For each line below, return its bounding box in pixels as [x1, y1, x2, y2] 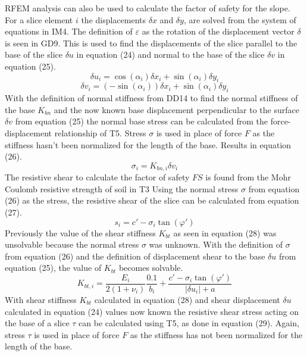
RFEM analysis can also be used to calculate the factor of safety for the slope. [5, 2, 290, 14]
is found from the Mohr [205, 171, 291, 183]
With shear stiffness [5, 293, 77, 305]
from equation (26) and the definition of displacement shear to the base [5, 249, 265, 262]
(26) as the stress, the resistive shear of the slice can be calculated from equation [5, 194, 299, 207]
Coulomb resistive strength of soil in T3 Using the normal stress [5, 182, 239, 195]
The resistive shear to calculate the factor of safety [5, 171, 190, 183]
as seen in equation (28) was [173, 226, 277, 239]
